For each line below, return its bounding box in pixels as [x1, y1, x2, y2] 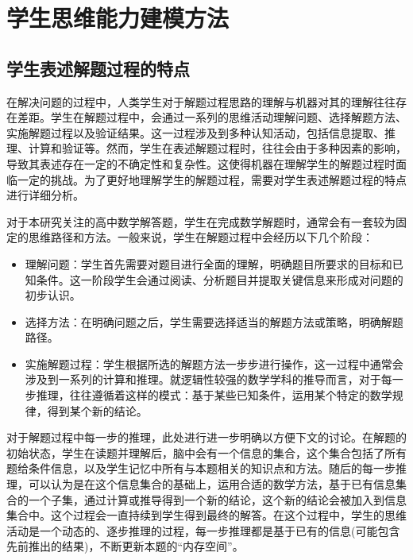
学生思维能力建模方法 [6, 2, 230, 34]
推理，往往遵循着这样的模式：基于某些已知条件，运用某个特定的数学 [36, 387, 392, 404]
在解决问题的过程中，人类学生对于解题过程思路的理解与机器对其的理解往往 [6, 93, 396, 110]
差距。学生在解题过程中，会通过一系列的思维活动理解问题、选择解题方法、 [17, 109, 407, 126]
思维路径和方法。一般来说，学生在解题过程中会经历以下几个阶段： [28, 229, 373, 245]
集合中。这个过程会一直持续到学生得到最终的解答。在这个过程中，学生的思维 [6, 507, 407, 523]
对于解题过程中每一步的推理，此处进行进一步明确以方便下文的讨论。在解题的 [6, 429, 407, 446]
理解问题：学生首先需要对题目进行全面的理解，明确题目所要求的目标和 [25, 255, 392, 272]
